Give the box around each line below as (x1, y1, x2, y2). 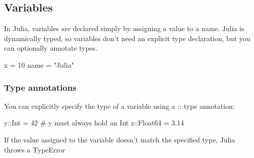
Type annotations (4, 81, 77, 93)
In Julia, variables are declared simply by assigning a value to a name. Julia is (4, 23, 244, 34)
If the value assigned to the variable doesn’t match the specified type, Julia (4, 134, 235, 144)
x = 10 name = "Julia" (4, 59, 74, 70)
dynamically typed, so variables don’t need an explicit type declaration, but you (4, 33, 250, 43)
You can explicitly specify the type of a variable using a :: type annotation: (4, 100, 235, 111)
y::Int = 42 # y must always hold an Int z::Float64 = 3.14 (4, 117, 184, 128)
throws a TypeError (4, 144, 65, 154)
